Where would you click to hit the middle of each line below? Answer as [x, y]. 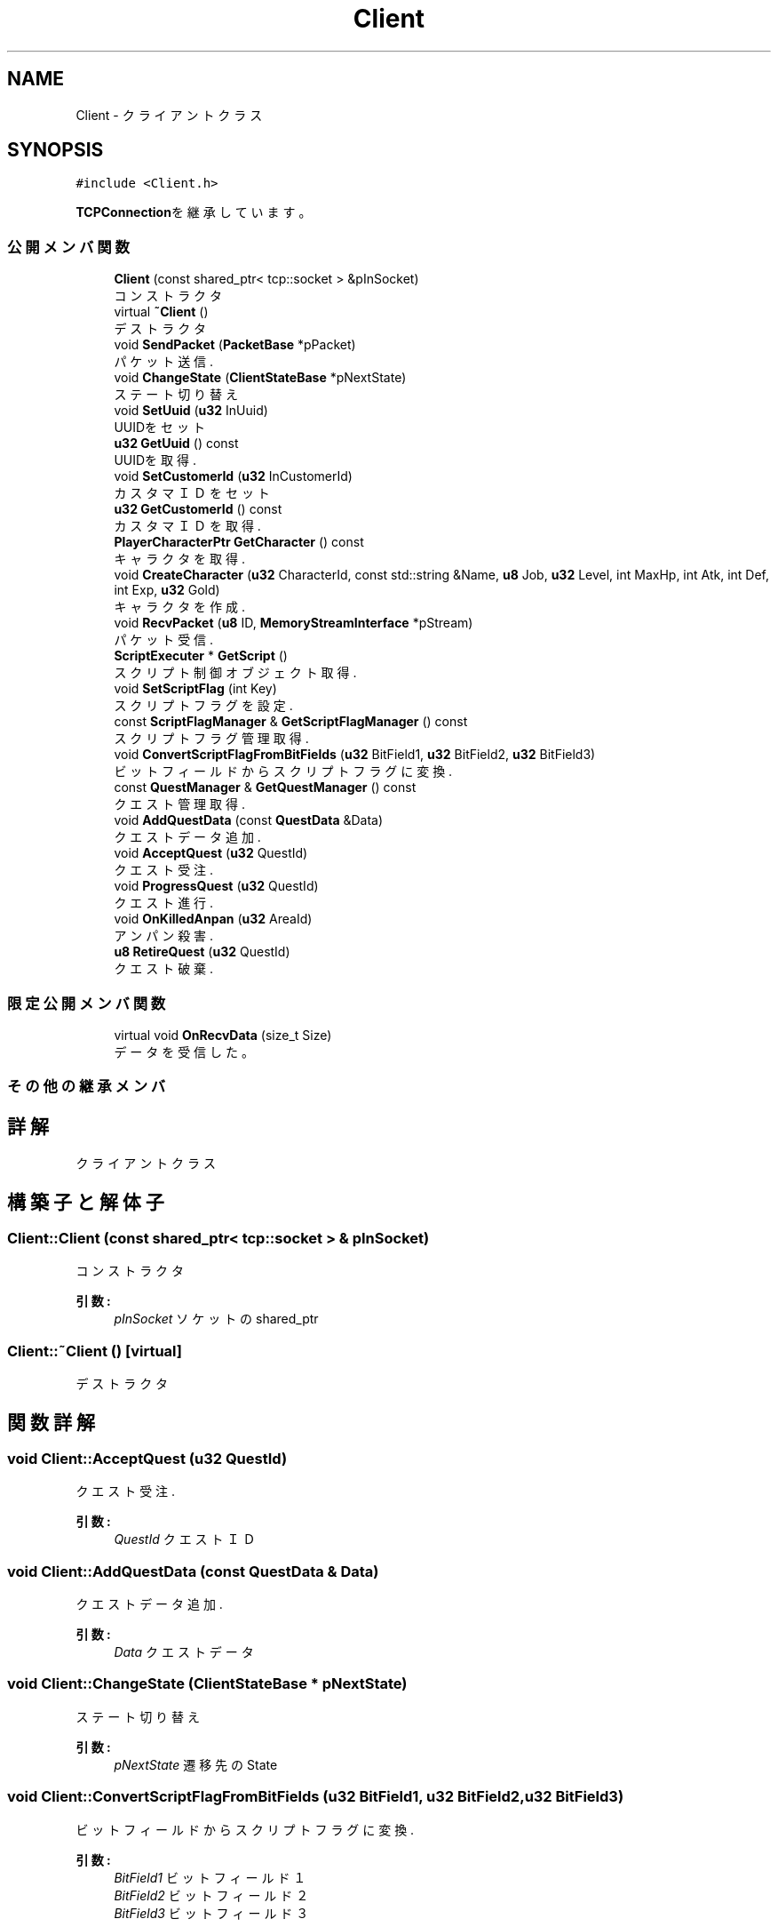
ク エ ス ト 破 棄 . [164, 969]
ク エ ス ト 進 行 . [164, 903]
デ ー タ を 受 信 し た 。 [184, 1051]
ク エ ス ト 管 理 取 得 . [179, 804]
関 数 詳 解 [51, 1422]
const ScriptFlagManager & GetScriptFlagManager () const [291, 722]
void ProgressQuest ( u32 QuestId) [216, 886]
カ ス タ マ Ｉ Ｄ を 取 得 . [187, 526]
